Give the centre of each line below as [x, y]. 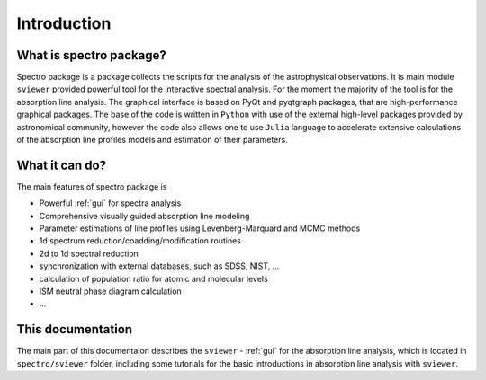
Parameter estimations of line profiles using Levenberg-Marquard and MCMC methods [200, 228]
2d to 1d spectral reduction [89, 253]
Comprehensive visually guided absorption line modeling [144, 216]
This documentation [75, 329]
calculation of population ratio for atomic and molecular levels [154, 278]
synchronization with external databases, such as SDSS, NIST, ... [159, 266]
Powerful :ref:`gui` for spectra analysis [110, 203]
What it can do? [62, 165]
